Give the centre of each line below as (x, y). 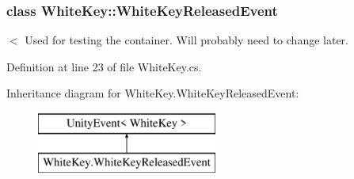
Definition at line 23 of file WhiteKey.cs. (104, 66)
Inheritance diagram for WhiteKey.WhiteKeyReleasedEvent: (153, 93)
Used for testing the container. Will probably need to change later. (187, 40)
